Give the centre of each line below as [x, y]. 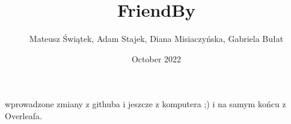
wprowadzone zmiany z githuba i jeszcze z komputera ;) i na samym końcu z [145, 104]
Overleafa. [23, 115]
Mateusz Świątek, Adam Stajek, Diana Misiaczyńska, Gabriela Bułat [156, 39]
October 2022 [156, 58]
